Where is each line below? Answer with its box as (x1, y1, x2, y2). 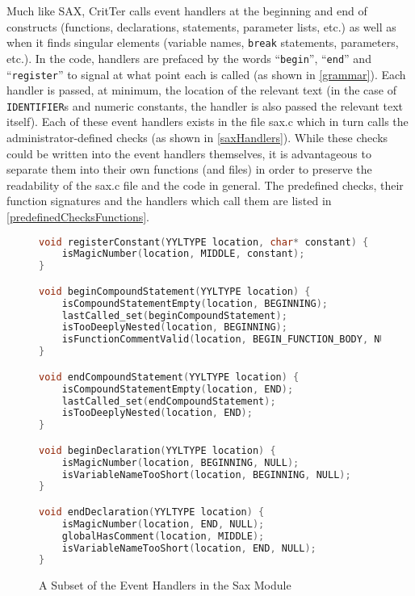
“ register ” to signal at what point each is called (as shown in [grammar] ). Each (6, 65, 406, 82)
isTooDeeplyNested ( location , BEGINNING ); (61, 321, 287, 334)
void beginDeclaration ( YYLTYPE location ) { (39, 444, 276, 456)
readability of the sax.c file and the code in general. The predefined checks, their (6, 176, 404, 193)
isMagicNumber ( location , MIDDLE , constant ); (61, 248, 305, 260)
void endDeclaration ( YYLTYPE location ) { (39, 506, 265, 518)
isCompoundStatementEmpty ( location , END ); (61, 383, 294, 395)
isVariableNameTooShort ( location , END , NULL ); (61, 542, 316, 554)
